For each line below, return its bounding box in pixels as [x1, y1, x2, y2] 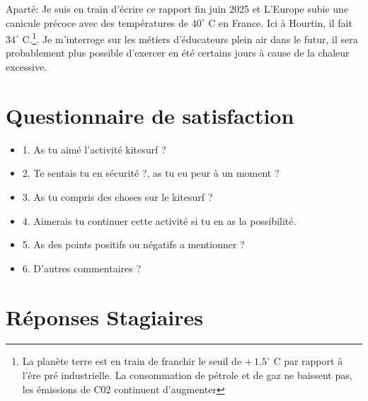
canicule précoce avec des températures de [6, 15, 189, 30]
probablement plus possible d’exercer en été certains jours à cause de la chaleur [6, 45, 350, 60]
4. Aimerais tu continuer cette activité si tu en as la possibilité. [22, 213, 297, 228]
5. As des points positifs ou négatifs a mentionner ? [22, 237, 245, 252]
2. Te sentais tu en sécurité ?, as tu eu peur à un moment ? [22, 165, 280, 180]
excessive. [6, 59, 47, 74]
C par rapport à [273, 354, 343, 368]
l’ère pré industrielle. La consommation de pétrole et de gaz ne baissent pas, [22, 368, 352, 383]
